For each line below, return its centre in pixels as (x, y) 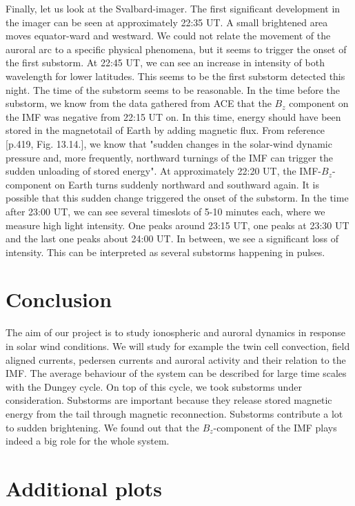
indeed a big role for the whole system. (88, 441)
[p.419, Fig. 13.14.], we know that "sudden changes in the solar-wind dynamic (169, 143)
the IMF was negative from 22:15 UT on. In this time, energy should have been (173, 116)
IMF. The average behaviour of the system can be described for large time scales (176, 373)
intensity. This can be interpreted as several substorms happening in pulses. (165, 252)
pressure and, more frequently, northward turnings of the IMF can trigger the (169, 157)
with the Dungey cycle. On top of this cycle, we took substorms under (154, 386)
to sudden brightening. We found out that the (102, 427)
